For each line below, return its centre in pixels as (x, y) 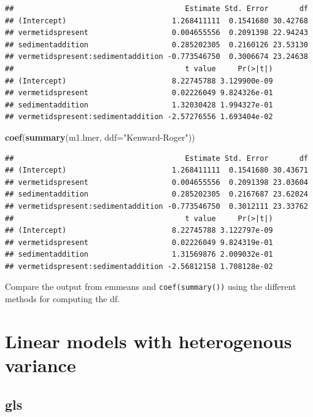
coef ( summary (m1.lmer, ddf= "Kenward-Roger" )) (100, 137)
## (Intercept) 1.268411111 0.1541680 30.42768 (156, 21)
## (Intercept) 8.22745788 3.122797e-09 (139, 231)
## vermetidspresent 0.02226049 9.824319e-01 (139, 242)
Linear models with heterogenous (149, 341)
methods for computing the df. (63, 299)
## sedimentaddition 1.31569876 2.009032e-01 (139, 255)
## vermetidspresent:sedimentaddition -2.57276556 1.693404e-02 (139, 117)
